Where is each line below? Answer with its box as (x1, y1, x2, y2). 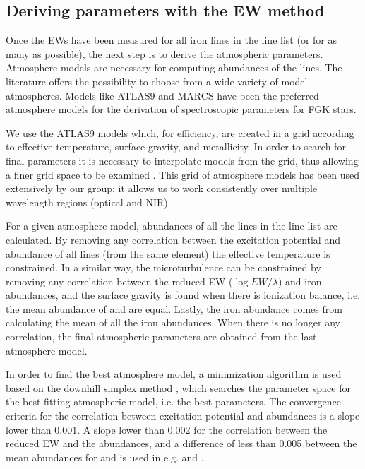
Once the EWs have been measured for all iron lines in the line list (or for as (6, 32, 337, 47)
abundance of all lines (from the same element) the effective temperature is (6, 246, 330, 261)
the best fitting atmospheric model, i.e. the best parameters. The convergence (6, 394, 341, 409)
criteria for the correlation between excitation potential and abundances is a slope (6, 408, 360, 423)
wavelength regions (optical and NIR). (6, 194, 171, 209)
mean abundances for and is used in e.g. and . (6, 449, 204, 464)
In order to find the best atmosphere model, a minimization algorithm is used (6, 367, 342, 381)
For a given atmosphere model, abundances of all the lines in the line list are (6, 218, 337, 233)
